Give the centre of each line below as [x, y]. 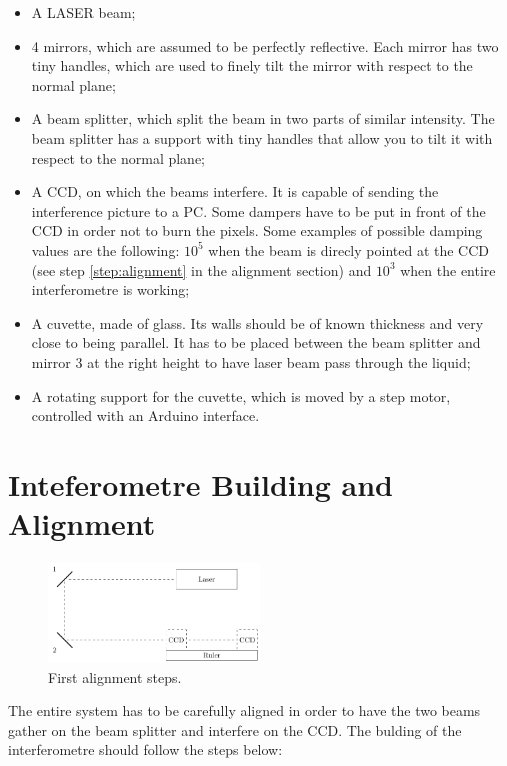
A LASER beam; [83, 12]
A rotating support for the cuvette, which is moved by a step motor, [241, 395]
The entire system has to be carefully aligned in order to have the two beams [244, 710]
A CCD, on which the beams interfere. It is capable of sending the [235, 191]
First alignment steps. [115, 676]
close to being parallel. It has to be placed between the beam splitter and [256, 342]
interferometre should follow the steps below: [145, 749]
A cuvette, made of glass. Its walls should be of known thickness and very [257, 322]
